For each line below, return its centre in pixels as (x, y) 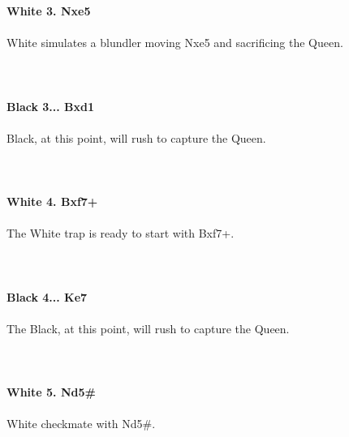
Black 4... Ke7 (47, 296)
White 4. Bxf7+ (52, 201)
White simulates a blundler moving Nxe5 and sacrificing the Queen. (175, 43)
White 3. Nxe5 (49, 11)
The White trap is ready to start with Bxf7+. (121, 233)
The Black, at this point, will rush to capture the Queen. (148, 328)
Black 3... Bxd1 (51, 106)
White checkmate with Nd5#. (81, 424)
